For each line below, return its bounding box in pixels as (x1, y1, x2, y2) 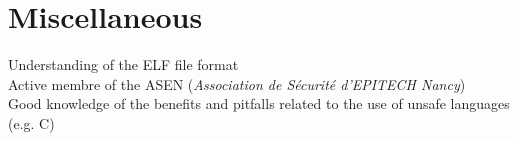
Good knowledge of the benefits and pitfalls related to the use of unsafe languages (8, 93, 510, 114)
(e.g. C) (8, 112, 55, 133)
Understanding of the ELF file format (8, 54, 239, 75)
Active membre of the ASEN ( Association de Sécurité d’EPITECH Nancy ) (8, 73, 466, 94)
